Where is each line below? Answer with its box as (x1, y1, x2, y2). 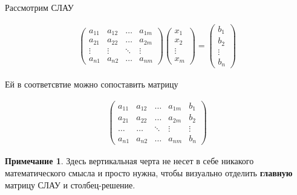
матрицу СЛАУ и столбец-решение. (5, 178, 135, 191)
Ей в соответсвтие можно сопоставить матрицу (5, 78, 178, 91)
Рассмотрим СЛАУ (5, 1, 74, 13)
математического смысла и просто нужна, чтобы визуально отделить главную (5, 166, 293, 179)
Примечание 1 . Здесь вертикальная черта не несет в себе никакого (5, 155, 254, 167)
